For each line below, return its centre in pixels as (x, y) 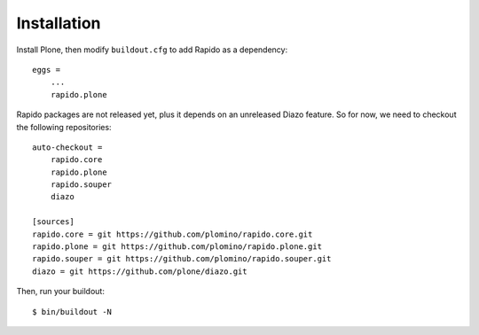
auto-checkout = (67, 147)
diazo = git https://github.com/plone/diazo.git (140, 271)
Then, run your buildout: (61, 292)
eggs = (47, 70)
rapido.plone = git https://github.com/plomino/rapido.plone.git (177, 247)
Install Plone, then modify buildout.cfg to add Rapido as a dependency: (152, 50)
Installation (59, 23)
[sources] (53, 222)
